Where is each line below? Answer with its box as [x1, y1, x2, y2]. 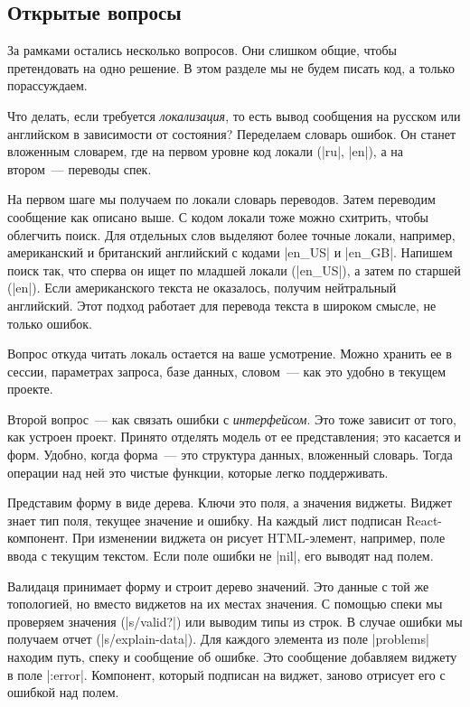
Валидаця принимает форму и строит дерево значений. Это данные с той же [7, 576, 429, 595]
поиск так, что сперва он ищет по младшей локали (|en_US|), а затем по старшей [7, 260, 461, 279]
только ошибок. [7, 313, 92, 332]
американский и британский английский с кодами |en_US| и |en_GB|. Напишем [7, 243, 453, 262]
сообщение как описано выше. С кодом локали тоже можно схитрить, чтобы [7, 207, 429, 226]
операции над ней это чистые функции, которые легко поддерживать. [7, 462, 389, 481]
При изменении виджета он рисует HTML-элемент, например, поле [72, 528, 446, 547]
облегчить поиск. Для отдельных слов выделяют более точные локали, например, [7, 225, 456, 244]
